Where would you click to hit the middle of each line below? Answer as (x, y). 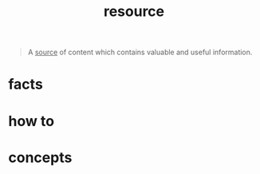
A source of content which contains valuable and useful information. (140, 52)
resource (134, 12)
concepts (40, 157)
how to (31, 121)
